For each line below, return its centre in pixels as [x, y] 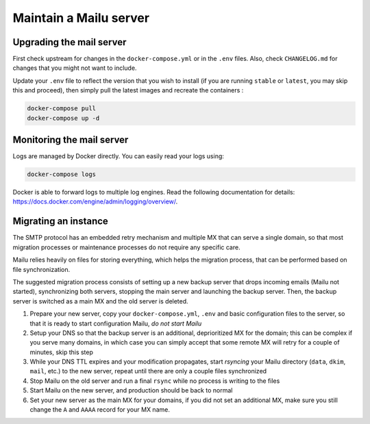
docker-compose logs [61, 174]
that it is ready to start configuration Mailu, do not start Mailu [116, 323]
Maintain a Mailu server [81, 18]
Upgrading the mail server [70, 42]
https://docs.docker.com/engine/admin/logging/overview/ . [95, 201]
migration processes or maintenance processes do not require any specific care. [126, 247]
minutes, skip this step [62, 352]
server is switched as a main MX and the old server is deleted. [100, 301]
